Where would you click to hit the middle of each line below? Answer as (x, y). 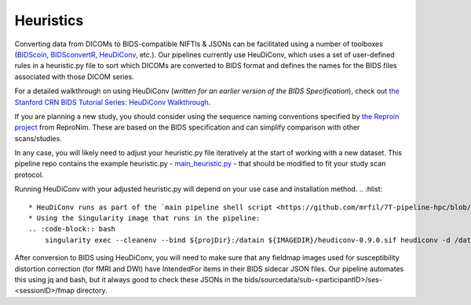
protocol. (29, 174)
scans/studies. (38, 138)
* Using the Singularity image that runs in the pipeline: (144, 218)
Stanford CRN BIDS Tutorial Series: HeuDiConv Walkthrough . (113, 102)
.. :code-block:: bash (72, 229)
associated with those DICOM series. (75, 76)
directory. (91, 291)
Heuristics (49, 20)
